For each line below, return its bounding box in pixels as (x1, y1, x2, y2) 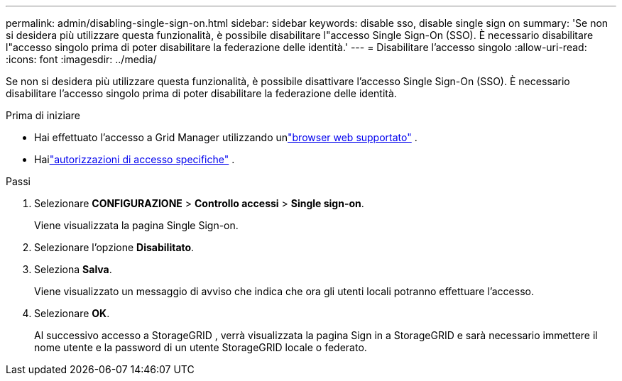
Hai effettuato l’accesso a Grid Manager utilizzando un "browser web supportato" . (34, 131, 418, 143)
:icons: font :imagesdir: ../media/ (6, 53, 157, 65)
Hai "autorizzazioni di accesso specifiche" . (34, 153, 235, 165)
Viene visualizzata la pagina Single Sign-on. (34, 219, 239, 231)
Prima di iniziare (6, 109, 80, 121)
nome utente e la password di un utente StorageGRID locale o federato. (34, 341, 367, 353)
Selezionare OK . (34, 307, 110, 319)
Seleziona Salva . (34, 263, 112, 275)
